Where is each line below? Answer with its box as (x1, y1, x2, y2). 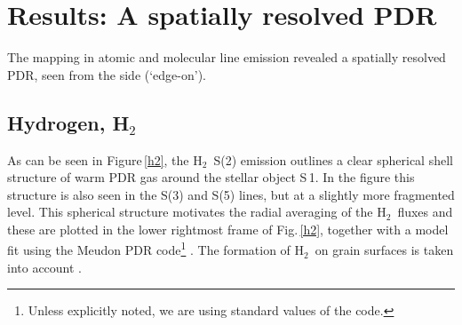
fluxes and (397, 202, 453, 221)
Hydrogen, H (7, 108, 130, 136)
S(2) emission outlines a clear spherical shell (213, 150, 453, 169)
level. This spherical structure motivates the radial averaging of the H (7, 202, 386, 221)
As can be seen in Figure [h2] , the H (7, 150, 203, 169)
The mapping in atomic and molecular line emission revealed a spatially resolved (7, 48, 446, 67)
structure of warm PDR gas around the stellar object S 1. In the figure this (7, 168, 415, 186)
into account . (7, 258, 83, 276)
